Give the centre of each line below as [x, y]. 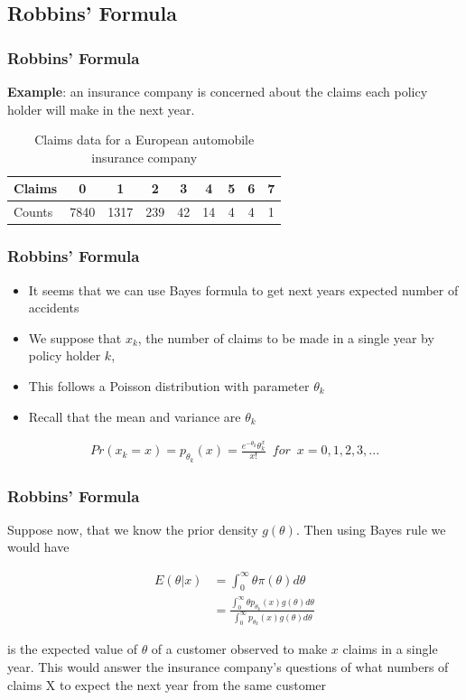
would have [38, 547]
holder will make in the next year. [101, 109]
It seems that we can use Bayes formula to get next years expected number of [243, 289]
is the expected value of [72, 649]
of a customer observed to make [239, 649]
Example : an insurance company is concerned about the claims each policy [218, 91]
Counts [33, 212]
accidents [54, 308]
